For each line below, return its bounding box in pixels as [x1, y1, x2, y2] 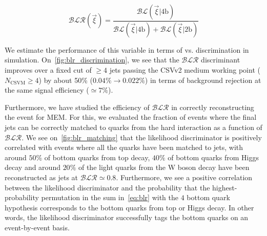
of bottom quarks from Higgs [168, 152, 259, 162]
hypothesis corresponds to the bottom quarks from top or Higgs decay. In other [5, 202, 254, 212]
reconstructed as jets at [5, 172, 78, 182]
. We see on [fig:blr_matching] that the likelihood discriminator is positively [22, 132, 262, 142]
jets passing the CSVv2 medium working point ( [109, 65, 260, 75]
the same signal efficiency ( [5, 84, 89, 95]
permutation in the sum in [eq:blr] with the [41, 192, 178, 203]
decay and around [5, 162, 60, 173]
